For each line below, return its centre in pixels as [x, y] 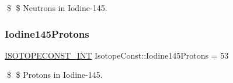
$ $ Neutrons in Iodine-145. [57, 8]
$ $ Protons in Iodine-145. [55, 75]
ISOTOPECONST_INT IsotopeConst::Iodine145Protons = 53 [117, 55]
